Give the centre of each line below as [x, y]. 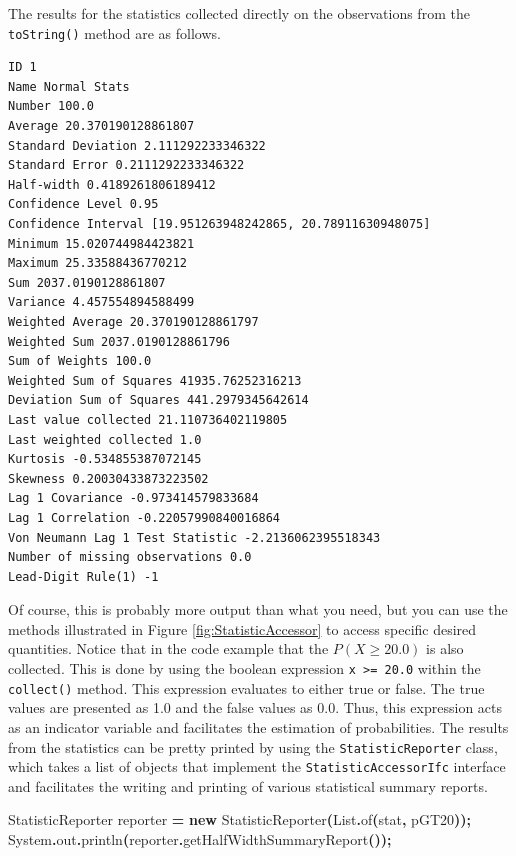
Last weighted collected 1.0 [105, 439]
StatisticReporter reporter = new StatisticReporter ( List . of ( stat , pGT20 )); [239, 819]
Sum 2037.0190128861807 [87, 282]
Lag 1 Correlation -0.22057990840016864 [144, 517]
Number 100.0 [51, 106]
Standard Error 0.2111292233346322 [126, 165]
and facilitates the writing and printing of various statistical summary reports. [248, 785]
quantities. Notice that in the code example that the [168, 648]
